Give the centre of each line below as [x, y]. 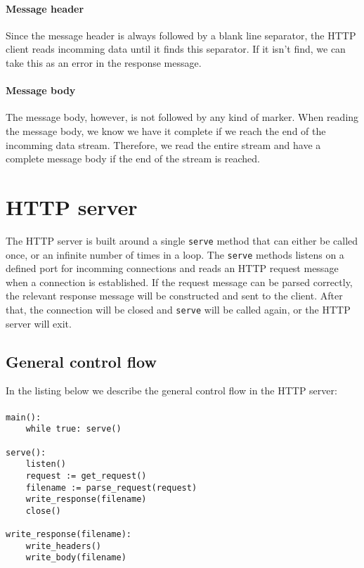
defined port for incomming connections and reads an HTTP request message [172, 268]
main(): [24, 417]
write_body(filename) [76, 558]
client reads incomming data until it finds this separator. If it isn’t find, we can [176, 49]
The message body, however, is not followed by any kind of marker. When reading [182, 117]
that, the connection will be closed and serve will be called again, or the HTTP [178, 309]
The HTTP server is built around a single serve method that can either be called [182, 240]
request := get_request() [86, 476]
